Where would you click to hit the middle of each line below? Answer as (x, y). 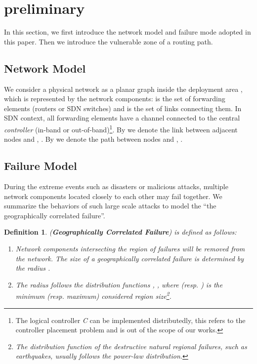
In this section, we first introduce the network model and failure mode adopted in (128, 32)
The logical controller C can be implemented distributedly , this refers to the (130, 320)
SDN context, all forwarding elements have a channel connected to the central (122, 118)
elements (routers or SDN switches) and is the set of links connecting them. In (123, 108)
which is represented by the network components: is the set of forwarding (115, 99)
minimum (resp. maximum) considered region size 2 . (93, 295)
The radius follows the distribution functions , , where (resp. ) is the (119, 284)
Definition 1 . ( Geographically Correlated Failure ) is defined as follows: (120, 232)
